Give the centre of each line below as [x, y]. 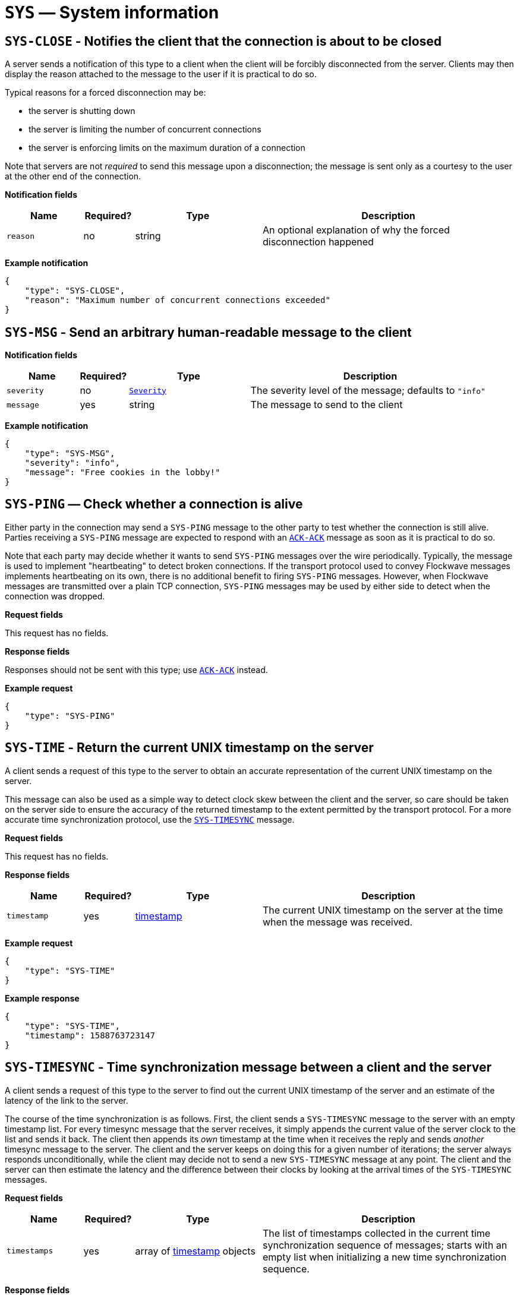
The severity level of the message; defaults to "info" [368, 391]
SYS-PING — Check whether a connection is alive [154, 504]
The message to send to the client [327, 405]
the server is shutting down [82, 111]
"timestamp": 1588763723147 [90, 1035]
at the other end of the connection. [73, 176]
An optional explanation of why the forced [356, 230]
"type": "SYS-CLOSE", [75, 291]
